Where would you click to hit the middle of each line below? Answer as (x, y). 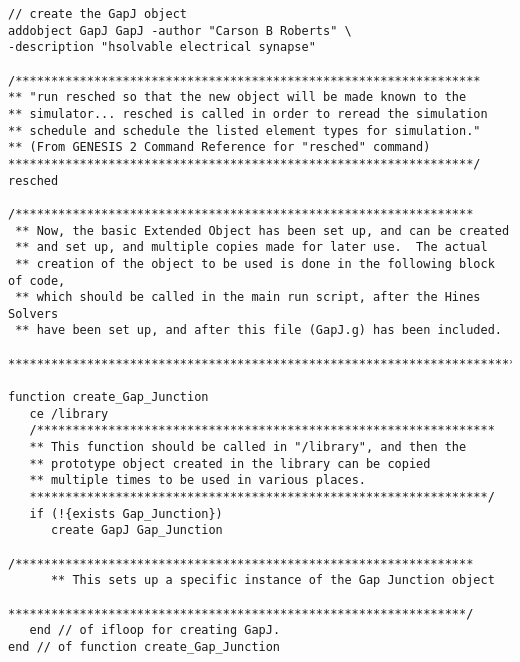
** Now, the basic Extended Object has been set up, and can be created (262, 230)
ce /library (69, 413)
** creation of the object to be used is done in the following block (255, 263)
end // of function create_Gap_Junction (144, 646)
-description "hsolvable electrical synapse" (162, 47)
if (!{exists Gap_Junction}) (126, 513)
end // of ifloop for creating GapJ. (155, 630)
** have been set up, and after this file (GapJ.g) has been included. (258, 330)
